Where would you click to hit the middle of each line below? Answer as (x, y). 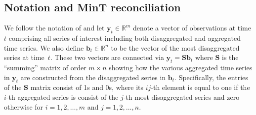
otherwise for (24, 106)
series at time (24, 57)
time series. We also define (44, 47)
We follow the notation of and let (54, 28)
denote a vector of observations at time (192, 28)
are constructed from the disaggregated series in (93, 77)
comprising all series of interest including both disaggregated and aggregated (125, 38)
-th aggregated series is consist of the (62, 97)
